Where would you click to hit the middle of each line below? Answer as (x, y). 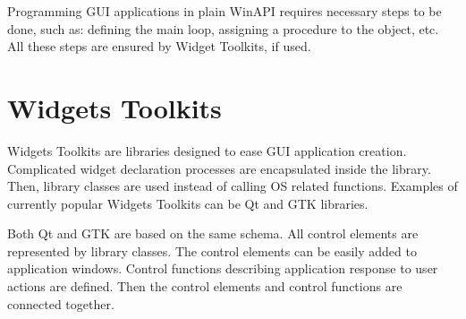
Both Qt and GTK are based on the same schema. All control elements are (213, 233)
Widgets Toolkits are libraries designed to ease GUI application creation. (207, 150)
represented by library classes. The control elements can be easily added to (212, 250)
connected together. (61, 303)
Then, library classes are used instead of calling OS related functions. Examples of (233, 186)
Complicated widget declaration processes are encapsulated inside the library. (219, 168)
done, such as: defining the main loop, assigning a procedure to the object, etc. (223, 28)
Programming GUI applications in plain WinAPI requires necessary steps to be (225, 11)
